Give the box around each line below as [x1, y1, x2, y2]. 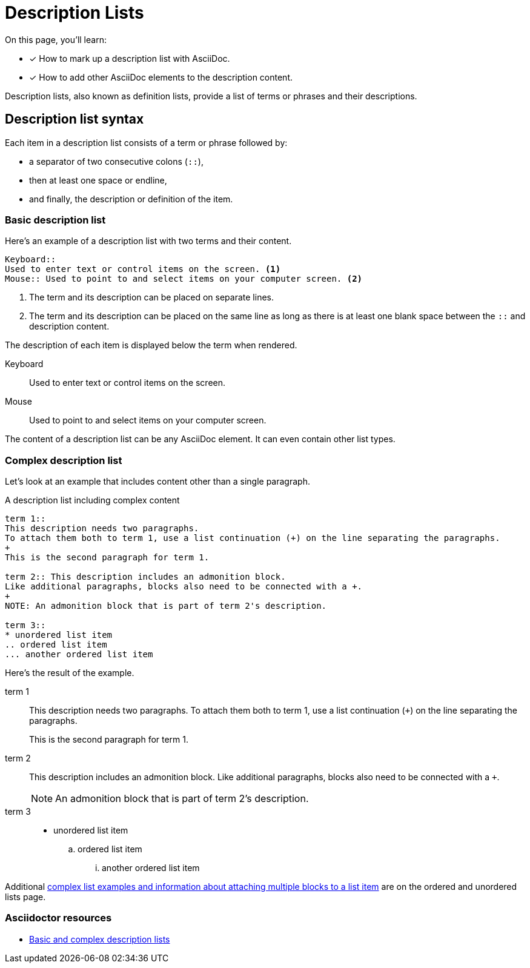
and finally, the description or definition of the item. [29, 193, 233, 204]
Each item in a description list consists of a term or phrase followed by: [5, 137, 288, 148]
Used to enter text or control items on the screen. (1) [5, 264, 281, 274]
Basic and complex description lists [29, 933, 170, 944]
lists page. [5, 892, 46, 903]
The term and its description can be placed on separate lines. [29, 292, 274, 303]
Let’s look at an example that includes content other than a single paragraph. [5, 476, 310, 487]
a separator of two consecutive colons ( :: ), [29, 156, 204, 167]
